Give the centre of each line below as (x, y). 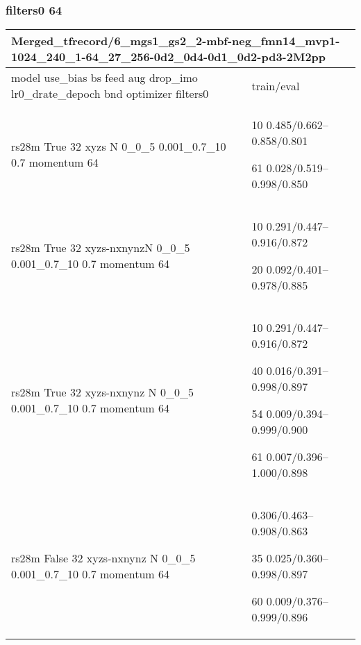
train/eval (276, 85)
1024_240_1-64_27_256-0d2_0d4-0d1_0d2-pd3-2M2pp (169, 57)
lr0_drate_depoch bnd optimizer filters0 (110, 94)
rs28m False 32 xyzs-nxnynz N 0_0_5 (103, 558)
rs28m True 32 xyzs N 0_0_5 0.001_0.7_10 (119, 146)
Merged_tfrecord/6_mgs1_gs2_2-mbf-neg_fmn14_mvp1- (176, 41)
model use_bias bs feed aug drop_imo (104, 78)
